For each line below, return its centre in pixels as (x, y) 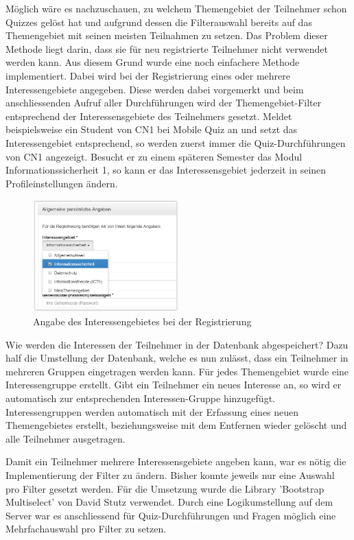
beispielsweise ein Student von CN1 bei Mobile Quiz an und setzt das (152, 129)
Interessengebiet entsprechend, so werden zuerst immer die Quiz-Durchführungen (176, 142)
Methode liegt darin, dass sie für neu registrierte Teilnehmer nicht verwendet (167, 48)
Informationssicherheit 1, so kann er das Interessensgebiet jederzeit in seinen (166, 170)
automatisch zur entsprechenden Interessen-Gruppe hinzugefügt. (140, 398)
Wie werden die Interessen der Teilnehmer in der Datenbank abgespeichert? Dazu (177, 344)
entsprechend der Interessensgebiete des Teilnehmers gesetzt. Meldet (149, 116)
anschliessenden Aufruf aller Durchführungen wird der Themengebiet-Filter (164, 103)
